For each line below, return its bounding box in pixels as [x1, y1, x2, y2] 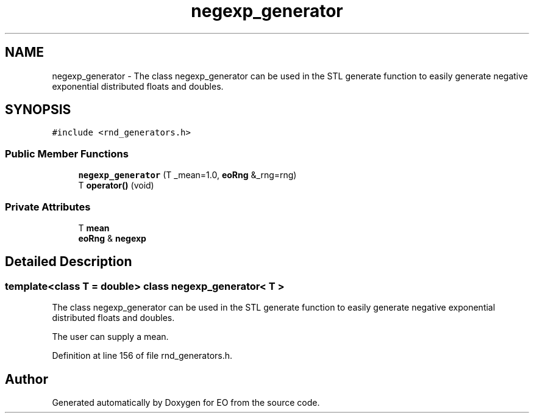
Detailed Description [5, 254, 132, 270]
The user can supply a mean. [52, 331, 169, 342]
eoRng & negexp [78, 232, 146, 243]
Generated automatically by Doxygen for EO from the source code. [52, 397, 320, 408]
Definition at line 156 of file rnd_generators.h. [52, 350, 233, 361]
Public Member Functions [5, 147, 129, 160]
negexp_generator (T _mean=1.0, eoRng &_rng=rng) [78, 170, 297, 181]
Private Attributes [5, 200, 91, 213]
